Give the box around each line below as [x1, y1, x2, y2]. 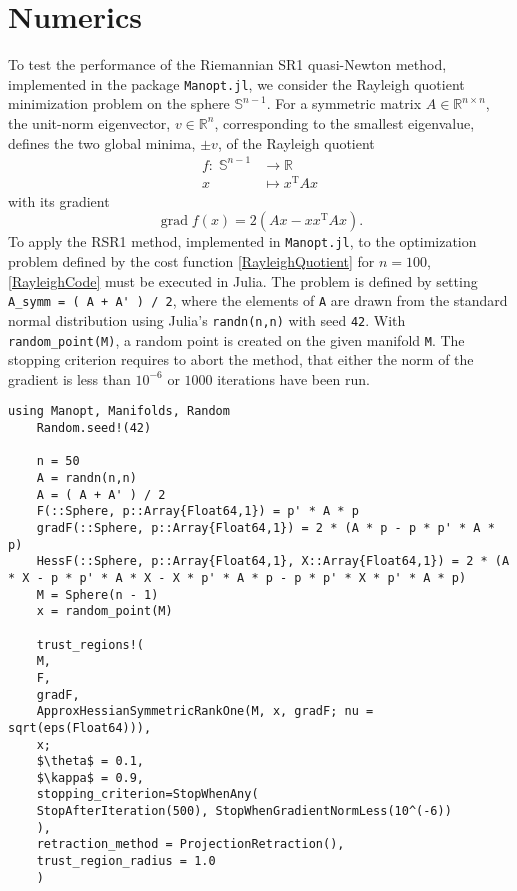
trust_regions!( [36, 637, 145, 652]
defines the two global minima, [8, 132, 196, 153]
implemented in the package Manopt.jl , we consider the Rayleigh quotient [8, 73, 465, 94]
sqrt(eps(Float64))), [8, 720, 152, 735]
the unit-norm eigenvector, [8, 112, 171, 133]
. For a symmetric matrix [266, 93, 422, 114]
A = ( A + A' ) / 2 [36, 487, 166, 502]
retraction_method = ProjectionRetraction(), [36, 837, 345, 852]
